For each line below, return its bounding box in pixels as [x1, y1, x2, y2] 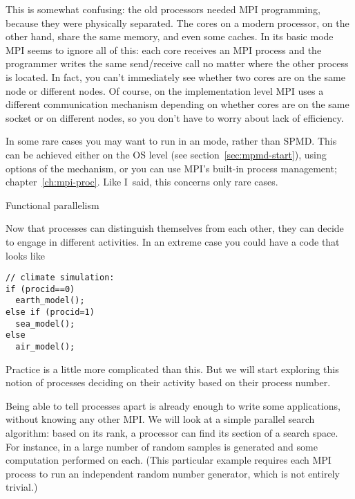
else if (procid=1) [6, 307, 95, 318]
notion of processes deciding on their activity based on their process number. [6, 375, 331, 390]
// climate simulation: [6, 273, 115, 283]
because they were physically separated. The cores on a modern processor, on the [6, 15, 349, 30]
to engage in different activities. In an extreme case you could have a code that [6, 234, 340, 248]
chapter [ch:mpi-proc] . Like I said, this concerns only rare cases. [6, 174, 278, 189]
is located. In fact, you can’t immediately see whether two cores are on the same [6, 69, 345, 84]
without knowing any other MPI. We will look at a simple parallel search [6, 412, 315, 426]
